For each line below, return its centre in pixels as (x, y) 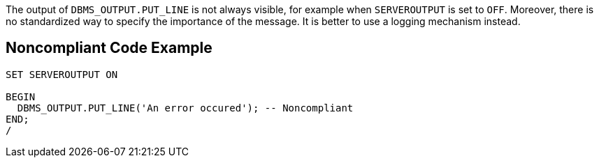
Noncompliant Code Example (109, 48)
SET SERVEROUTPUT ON (62, 74)
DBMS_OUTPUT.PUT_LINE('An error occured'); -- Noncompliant (185, 108)
